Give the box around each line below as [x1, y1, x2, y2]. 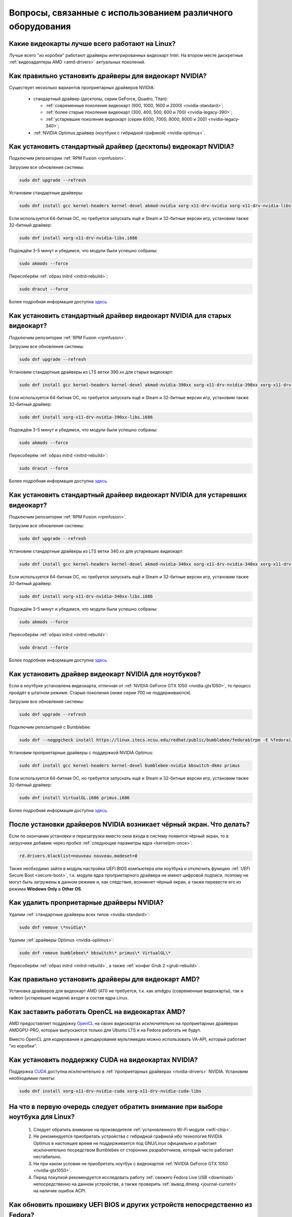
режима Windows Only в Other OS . [9, 886, 82, 892]
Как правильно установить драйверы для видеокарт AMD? [9, 975, 200, 983]
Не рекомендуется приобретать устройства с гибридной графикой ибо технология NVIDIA [33, 1133, 222, 1139]
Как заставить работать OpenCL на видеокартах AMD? [9, 1008, 186, 1016]
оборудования [9, 21, 71, 32]
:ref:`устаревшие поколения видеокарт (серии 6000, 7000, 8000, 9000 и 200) [45, 116, 207, 122]
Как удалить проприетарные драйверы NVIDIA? [9, 899, 164, 907]
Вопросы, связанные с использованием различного [9, 7, 233, 18]
